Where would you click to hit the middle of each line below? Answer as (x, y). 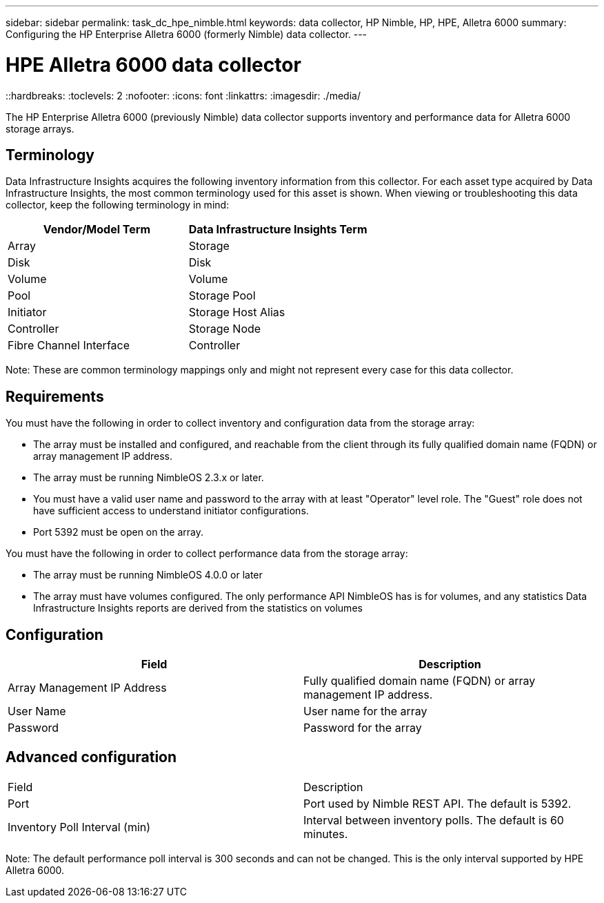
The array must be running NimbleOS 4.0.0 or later (148, 575)
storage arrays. (40, 128)
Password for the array (363, 728)
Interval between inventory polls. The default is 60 (434, 820)
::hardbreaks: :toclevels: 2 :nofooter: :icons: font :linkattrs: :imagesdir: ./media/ (183, 95)
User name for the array (365, 711)
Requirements (55, 396)
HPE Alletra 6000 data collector (153, 65)
